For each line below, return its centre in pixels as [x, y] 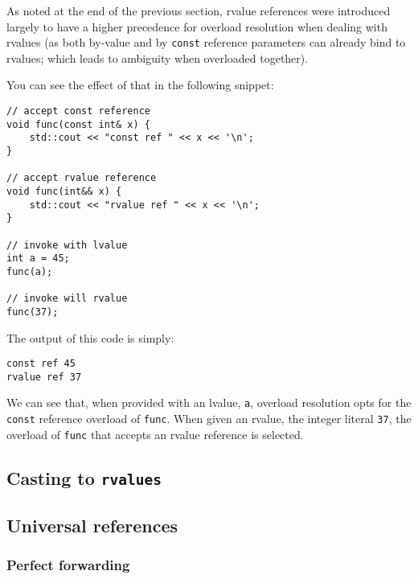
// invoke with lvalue [67, 245]
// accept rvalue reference [82, 178]
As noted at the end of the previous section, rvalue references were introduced [199, 10]
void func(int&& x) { [64, 191]
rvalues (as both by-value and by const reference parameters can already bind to [206, 42]
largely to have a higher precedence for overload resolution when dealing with [197, 26]
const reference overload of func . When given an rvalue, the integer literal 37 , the [209, 419]
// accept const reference [78, 111]
